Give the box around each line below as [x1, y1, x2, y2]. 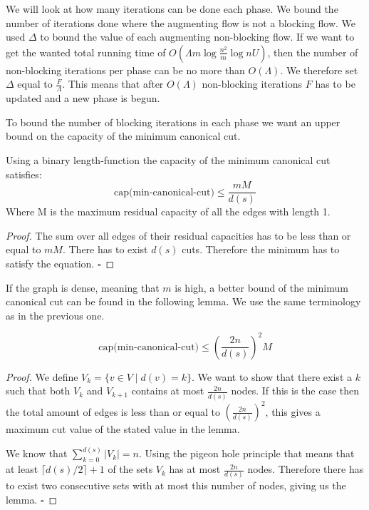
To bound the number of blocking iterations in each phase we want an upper [6, 114, 341, 129]
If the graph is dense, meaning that [6, 280, 160, 295]
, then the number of [267, 44, 358, 59]
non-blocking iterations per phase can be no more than [6, 62, 245, 77]
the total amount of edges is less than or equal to [6, 404, 220, 419]
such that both [6, 383, 71, 398]
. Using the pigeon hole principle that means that [138, 446, 355, 461]
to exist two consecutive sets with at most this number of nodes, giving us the [6, 478, 346, 493]
